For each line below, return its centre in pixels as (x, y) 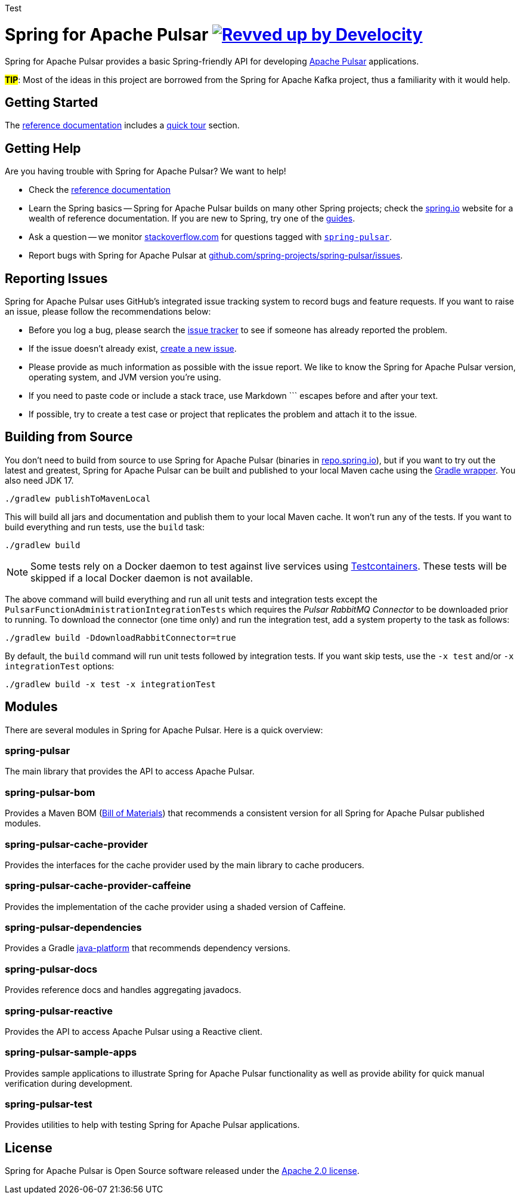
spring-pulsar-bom (50, 792)
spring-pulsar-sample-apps (71, 1052)
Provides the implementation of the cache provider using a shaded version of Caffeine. (175, 906)
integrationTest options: (60, 666)
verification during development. (69, 1083)
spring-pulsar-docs (51, 969)
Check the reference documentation (100, 190)
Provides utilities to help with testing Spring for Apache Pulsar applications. (152, 1125)
